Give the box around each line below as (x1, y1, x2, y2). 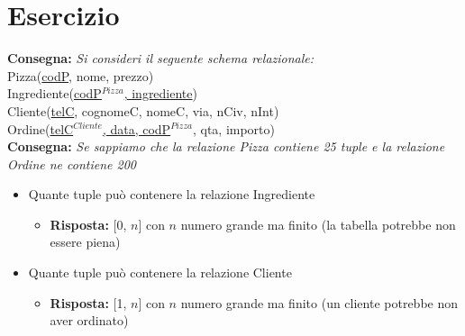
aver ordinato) (50, 311, 129, 330)
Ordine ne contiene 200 (7, 154, 136, 173)
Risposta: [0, (50, 214, 127, 233)
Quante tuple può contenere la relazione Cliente (28, 263, 292, 282)
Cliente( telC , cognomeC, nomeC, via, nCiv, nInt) (7, 101, 279, 120)
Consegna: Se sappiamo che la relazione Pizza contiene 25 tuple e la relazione (7, 137, 445, 156)
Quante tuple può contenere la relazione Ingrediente (28, 185, 315, 204)
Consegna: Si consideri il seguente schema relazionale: (7, 49, 315, 68)
